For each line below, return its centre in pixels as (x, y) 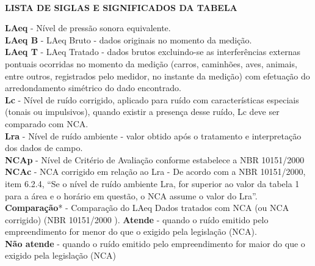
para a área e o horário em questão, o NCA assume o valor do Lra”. (131, 195)
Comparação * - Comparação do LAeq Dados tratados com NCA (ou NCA (147, 208)
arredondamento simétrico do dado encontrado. (93, 88)
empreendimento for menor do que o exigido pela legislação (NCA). (131, 231)
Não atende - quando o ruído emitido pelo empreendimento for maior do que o (155, 243)
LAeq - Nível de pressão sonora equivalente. (88, 28)
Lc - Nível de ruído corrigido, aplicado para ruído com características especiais (152, 99)
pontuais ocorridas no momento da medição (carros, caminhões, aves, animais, (151, 63)
